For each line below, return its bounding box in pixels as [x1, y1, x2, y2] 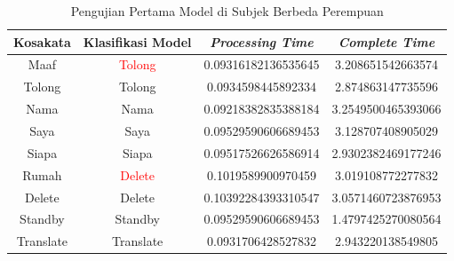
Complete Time [338, 32, 435, 51]
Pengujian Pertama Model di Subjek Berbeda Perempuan [70, 2, 384, 20]
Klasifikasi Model [83, 32, 192, 51]
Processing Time [210, 32, 314, 51]
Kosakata [13, 32, 71, 51]
